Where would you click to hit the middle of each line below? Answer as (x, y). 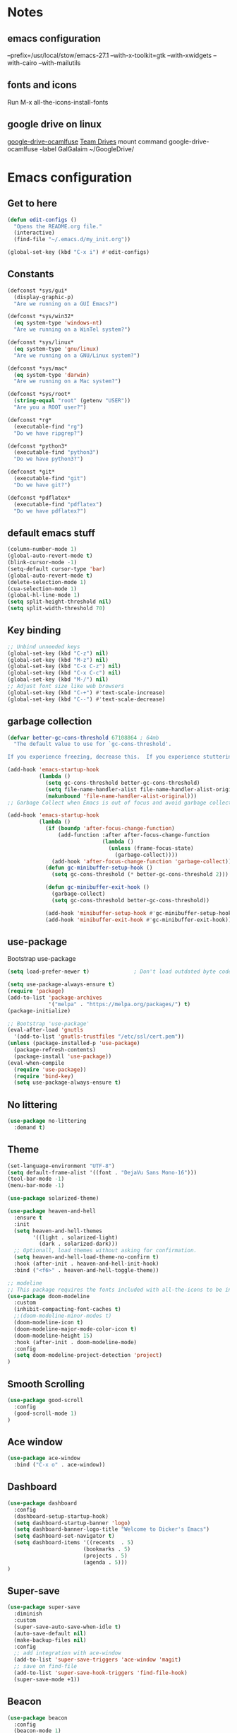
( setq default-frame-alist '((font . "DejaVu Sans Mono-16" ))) (102, 1172)
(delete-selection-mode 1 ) (47, 582)
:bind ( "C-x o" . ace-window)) (60, 1465)
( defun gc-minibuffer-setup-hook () (99, 868)
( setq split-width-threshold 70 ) (56, 609)
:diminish (28, 1614)
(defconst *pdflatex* (39, 498)
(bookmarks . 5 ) (107, 1549)
